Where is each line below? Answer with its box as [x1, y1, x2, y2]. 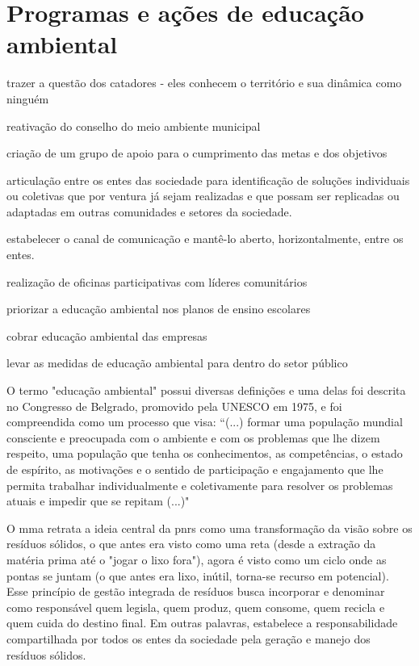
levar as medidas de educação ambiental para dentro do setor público [6, 354, 348, 371]
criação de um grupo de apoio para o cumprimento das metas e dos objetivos [6, 145, 388, 161]
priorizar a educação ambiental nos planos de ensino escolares [6, 300, 311, 317]
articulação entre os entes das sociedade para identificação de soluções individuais [6, 171, 410, 188]
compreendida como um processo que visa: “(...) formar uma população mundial [6, 413, 403, 430]
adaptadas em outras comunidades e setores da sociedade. [6, 203, 292, 220]
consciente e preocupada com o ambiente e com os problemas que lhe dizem [6, 429, 380, 446]
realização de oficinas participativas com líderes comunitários [6, 273, 308, 290]
